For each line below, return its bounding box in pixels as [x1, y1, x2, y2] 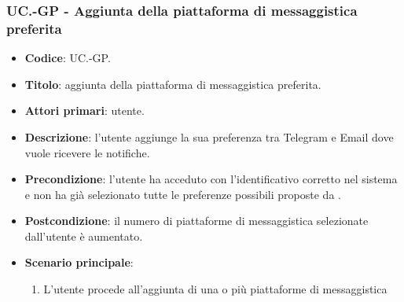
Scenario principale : [24, 254, 134, 271]
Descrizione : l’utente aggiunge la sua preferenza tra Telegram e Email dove [24, 128, 394, 145]
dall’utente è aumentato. [24, 227, 143, 244]
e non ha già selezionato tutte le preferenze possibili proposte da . [24, 186, 341, 202]
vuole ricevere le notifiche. [24, 144, 150, 160]
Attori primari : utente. [24, 102, 145, 119]
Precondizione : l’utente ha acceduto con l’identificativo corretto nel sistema [24, 171, 398, 187]
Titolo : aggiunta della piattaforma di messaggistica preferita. [24, 75, 321, 92]
